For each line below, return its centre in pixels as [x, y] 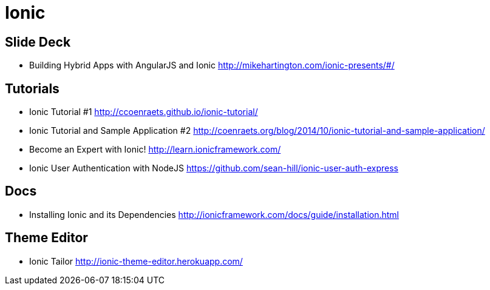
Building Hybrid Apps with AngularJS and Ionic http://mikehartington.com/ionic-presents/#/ [212, 65]
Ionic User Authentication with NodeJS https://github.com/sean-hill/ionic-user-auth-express [214, 168]
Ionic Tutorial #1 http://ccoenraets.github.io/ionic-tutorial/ [144, 112]
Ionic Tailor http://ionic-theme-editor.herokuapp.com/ [136, 261]
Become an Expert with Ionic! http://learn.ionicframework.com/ [155, 150]
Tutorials [32, 88]
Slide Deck [38, 42]
